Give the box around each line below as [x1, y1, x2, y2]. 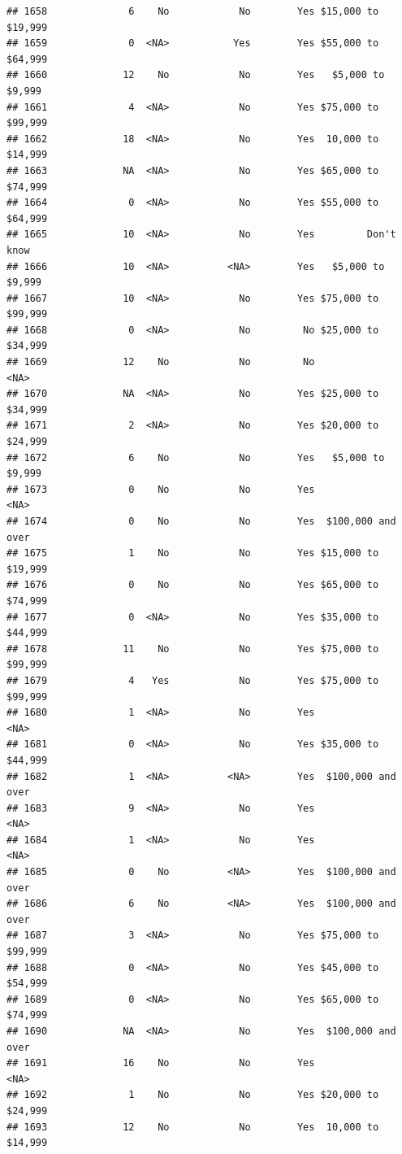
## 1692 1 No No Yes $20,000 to [6, 1089, 379, 1101]
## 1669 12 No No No [6, 356, 315, 368]
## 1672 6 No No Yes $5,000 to [6, 451, 385, 464]
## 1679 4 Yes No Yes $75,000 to [6, 674, 379, 686]
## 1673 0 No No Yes [6, 483, 315, 495]
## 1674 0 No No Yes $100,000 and [6, 516, 396, 527]
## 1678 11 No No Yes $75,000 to [6, 642, 379, 655]
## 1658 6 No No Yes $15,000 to [6, 6, 379, 17]
